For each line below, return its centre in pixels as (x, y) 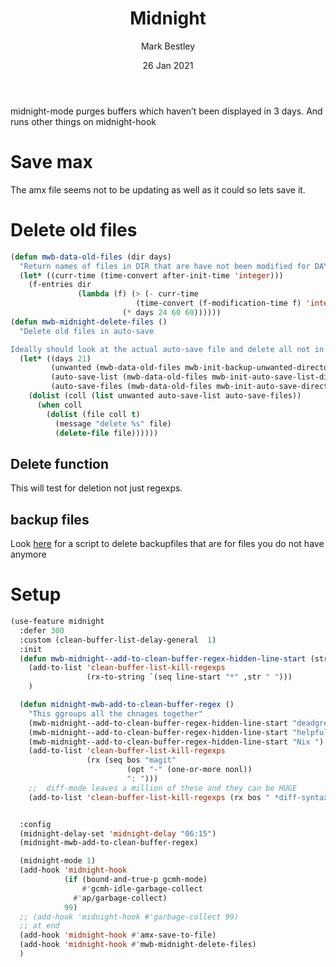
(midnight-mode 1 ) (58, 861)
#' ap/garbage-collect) (120, 898)
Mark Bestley (168, 46)
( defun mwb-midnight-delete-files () (89, 322)
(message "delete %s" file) (113, 423)
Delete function (60, 463)
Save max (51, 162)
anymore (28, 554)
